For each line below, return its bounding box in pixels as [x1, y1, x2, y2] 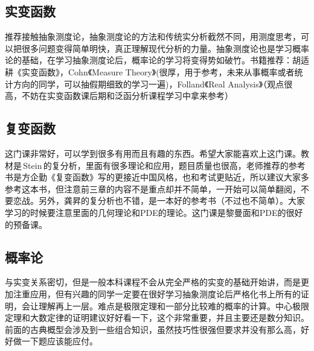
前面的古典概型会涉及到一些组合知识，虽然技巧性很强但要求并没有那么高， [5, 323, 301, 335]
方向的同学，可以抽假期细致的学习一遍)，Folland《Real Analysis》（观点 [13, 77, 284, 90]
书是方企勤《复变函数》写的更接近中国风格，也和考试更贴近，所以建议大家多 [5, 171, 309, 183]
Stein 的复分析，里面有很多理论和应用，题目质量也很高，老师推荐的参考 [23, 159, 306, 171]
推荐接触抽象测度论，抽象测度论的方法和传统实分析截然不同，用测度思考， [5, 30, 301, 43]
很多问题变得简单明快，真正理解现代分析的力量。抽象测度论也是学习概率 [21, 42, 309, 54]
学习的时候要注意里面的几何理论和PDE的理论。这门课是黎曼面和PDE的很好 [5, 206, 303, 218]
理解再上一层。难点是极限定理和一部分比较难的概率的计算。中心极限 [38, 299, 309, 312]
